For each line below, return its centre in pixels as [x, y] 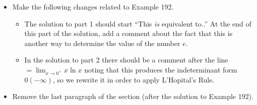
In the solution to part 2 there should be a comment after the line [126, 60]
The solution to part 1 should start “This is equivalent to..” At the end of [138, 23]
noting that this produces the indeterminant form [161, 69]
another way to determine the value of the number [102, 43]
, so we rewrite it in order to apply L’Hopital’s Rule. [134, 79]
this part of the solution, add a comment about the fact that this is [128, 33]
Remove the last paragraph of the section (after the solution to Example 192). [133, 96]
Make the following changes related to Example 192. [93, 6]
